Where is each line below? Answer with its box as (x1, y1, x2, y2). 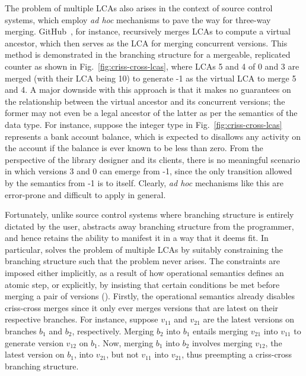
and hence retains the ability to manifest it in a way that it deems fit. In (5, 231, 269, 244)
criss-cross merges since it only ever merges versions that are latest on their (5, 301, 279, 314)
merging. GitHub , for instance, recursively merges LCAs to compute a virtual (5, 25, 291, 37)
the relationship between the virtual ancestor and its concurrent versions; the (5, 95, 285, 107)
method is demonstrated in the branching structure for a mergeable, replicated (5, 48, 291, 61)
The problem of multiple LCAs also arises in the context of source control (5, 2, 273, 14)
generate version (5, 336, 63, 349)
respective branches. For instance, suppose (5, 313, 158, 325)
